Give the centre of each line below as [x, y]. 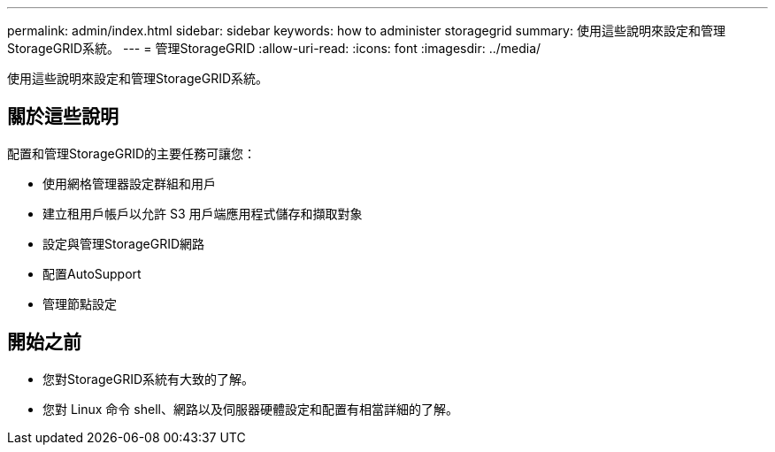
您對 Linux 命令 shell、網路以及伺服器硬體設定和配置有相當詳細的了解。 [250, 409]
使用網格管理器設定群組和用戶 [129, 183]
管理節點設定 [80, 303]
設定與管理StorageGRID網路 [124, 243]
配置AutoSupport [92, 273]
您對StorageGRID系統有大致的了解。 [149, 379]
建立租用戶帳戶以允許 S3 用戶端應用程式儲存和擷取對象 [203, 213]
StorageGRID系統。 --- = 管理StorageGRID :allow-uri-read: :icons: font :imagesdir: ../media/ [274, 48]
